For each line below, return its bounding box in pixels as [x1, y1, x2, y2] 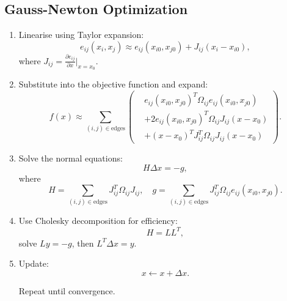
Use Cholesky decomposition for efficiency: [18, 214, 178, 227]
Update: [18, 257, 49, 270]
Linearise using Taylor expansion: [18, 28, 144, 41]
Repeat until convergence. [18, 284, 115, 297]
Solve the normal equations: [18, 151, 123, 164]
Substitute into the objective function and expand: [18, 77, 208, 90]
